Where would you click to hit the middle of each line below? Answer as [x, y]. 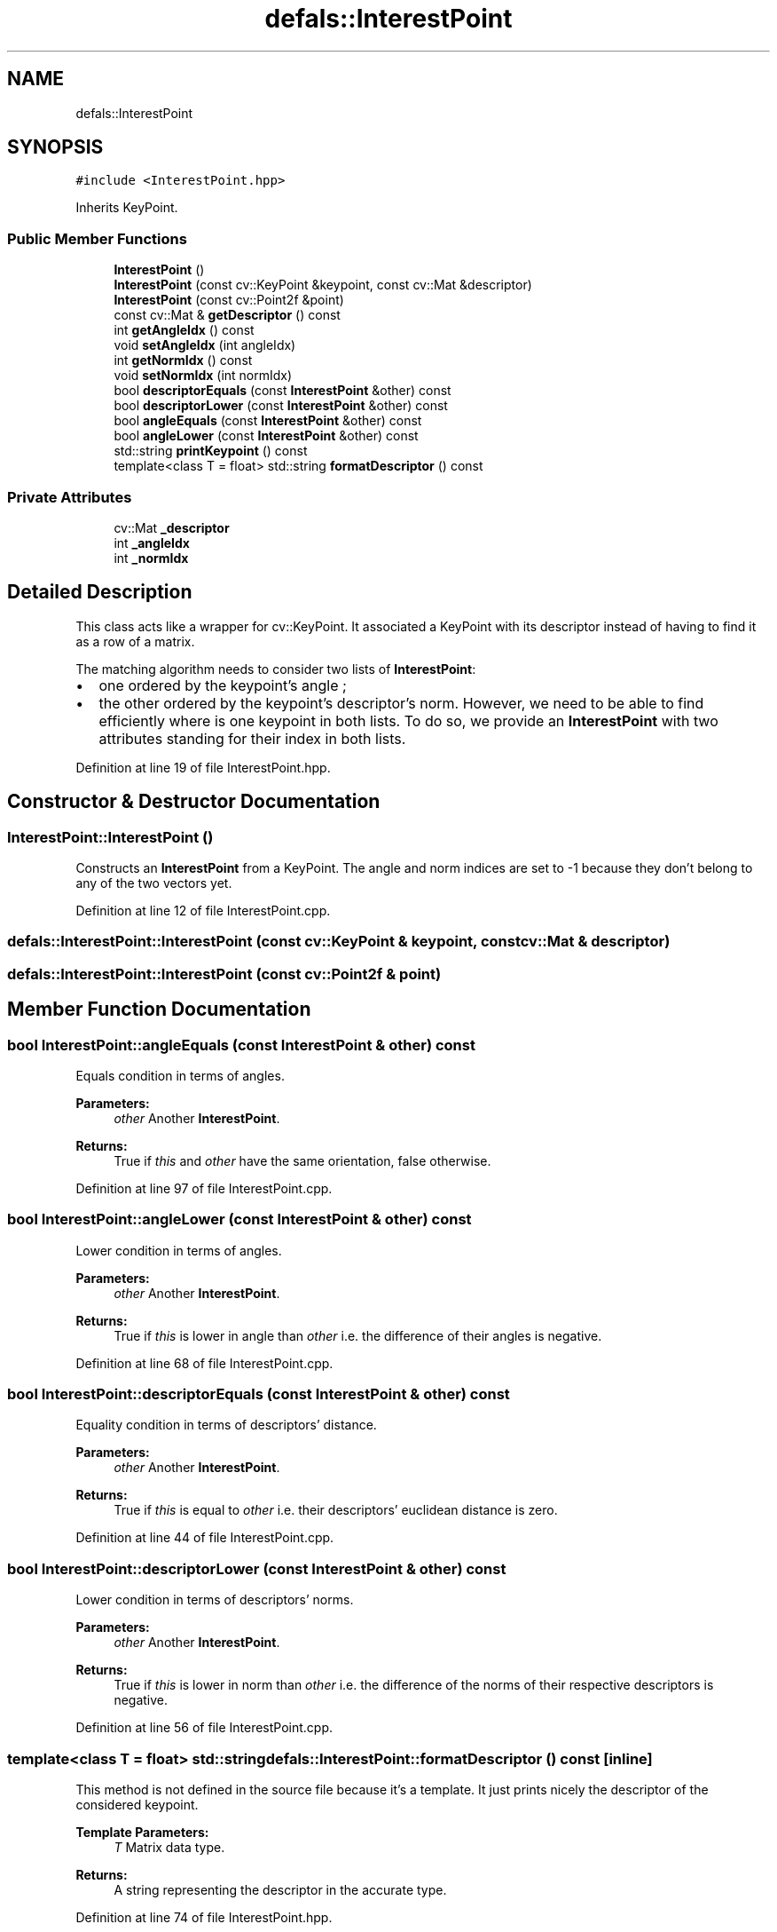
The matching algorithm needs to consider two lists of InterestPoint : [276, 669]
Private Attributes [70, 497]
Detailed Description [100, 592]
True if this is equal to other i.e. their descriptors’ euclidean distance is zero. [336, 1510]
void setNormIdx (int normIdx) [203, 376]
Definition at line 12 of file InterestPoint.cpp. [203, 911]
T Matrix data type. [169, 1847]
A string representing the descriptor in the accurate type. [280, 1889]
